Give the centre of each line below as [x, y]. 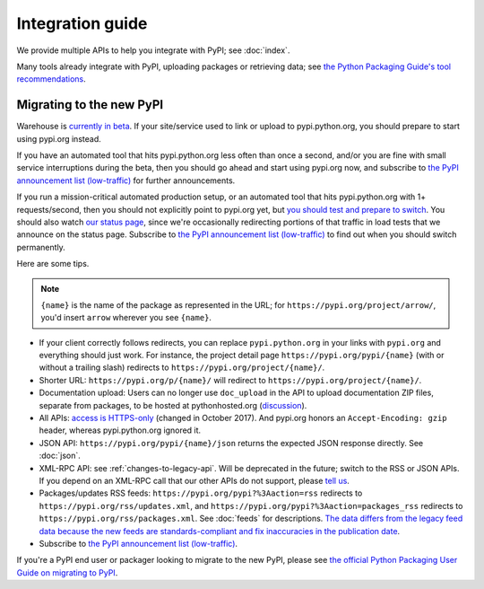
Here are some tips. [53, 264]
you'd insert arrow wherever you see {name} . [126, 318]
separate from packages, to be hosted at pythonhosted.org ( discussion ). [173, 405]
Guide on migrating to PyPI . [67, 572]
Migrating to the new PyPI [90, 105]
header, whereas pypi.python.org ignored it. [120, 430]
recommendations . [52, 79]
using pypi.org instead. [59, 138]
